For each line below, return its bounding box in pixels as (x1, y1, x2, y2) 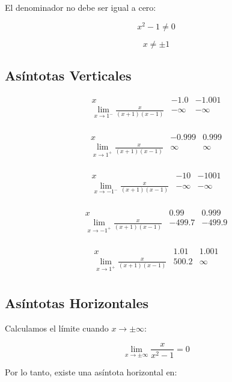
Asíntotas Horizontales (5, 294, 149, 312)
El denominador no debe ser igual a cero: (5, 1, 156, 13)
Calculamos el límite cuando (5, 321, 109, 334)
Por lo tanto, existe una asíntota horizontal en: (5, 365, 177, 378)
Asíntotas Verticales (5, 66, 132, 85)
